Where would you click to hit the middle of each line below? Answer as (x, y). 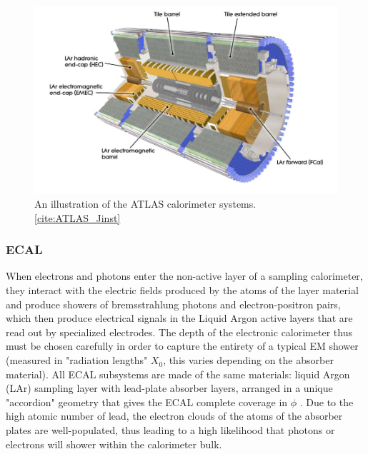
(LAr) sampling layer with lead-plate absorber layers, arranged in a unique (169, 388)
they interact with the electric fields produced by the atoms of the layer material (182, 290)
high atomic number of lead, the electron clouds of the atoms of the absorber (174, 416)
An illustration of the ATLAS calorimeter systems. (145, 204)
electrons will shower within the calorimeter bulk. (114, 444)
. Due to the (327, 402)
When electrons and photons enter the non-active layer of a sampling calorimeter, (184, 276)
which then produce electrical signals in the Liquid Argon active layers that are (179, 318)
